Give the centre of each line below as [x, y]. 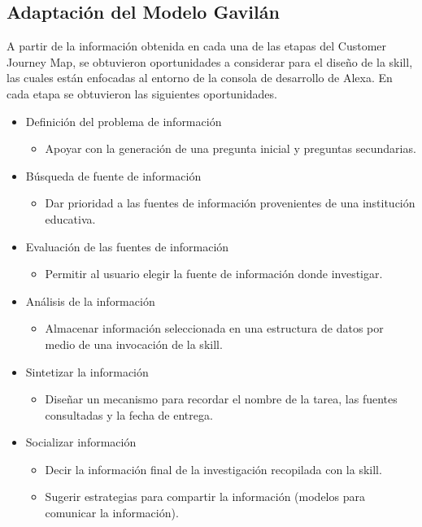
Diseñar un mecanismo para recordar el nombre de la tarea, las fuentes [221, 399]
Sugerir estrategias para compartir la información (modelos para [205, 497]
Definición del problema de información [124, 121]
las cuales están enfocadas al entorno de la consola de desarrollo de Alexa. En [200, 78]
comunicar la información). [112, 513]
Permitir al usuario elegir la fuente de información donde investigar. [214, 274]
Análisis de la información [90, 301]
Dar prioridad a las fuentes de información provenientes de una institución [230, 203]
